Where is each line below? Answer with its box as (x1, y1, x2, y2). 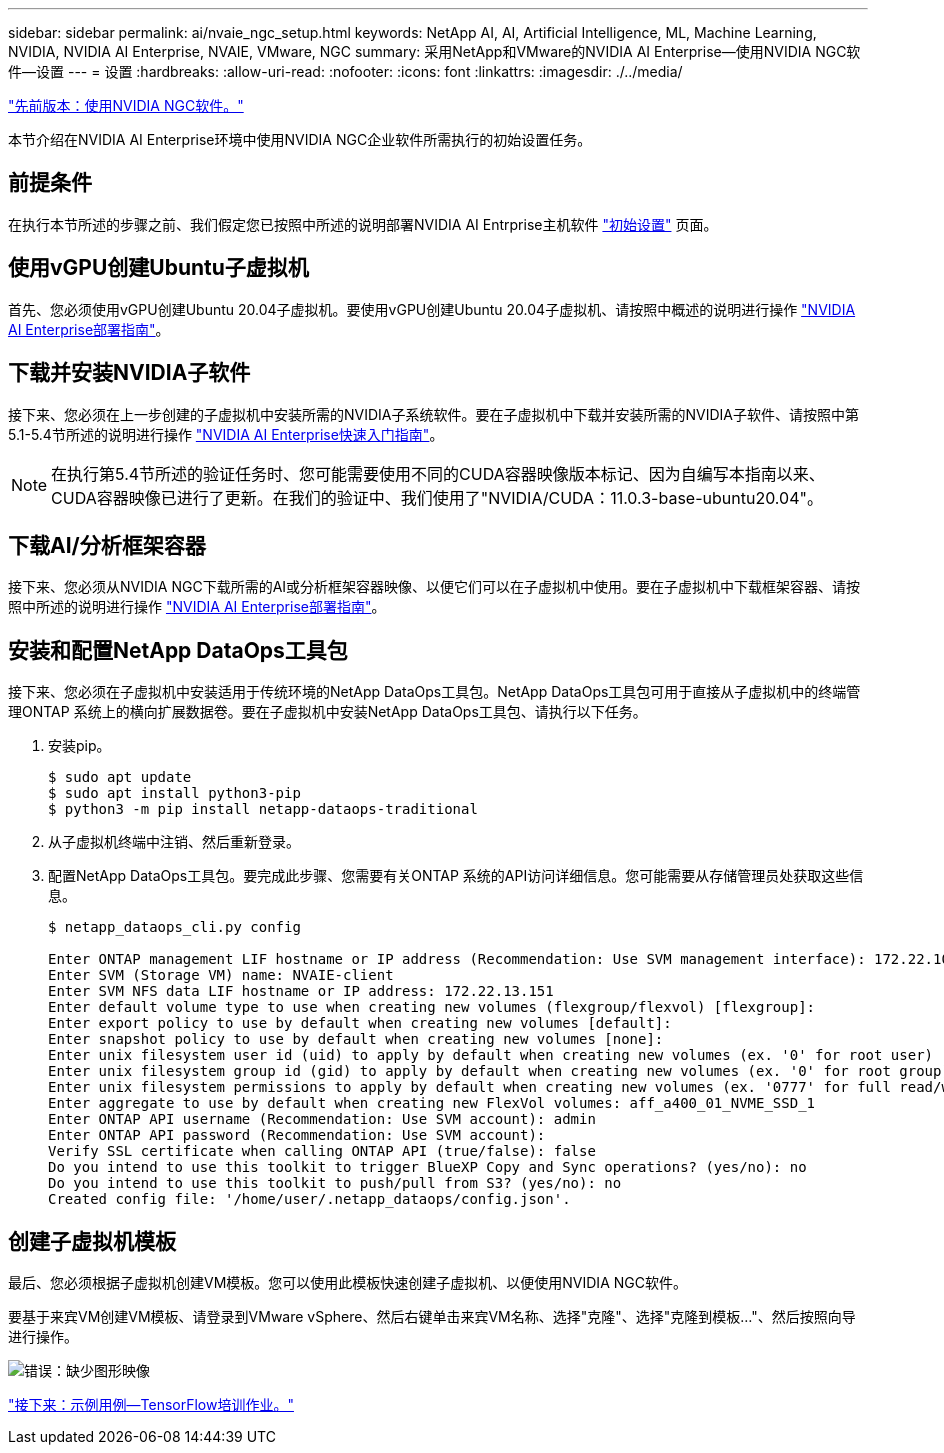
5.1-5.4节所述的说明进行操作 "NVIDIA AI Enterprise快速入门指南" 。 (8, 425, 444, 443)
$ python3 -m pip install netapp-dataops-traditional (48, 801, 478, 818)
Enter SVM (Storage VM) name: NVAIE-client (48, 967, 394, 984)
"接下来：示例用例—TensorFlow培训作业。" (8, 1396, 294, 1414)
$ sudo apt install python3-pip (48, 785, 301, 802)
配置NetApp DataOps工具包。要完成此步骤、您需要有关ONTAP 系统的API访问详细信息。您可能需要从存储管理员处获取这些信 (48, 867, 864, 885)
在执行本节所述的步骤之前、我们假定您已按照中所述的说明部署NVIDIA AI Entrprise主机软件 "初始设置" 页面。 (8, 215, 718, 233)
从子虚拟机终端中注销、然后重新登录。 (48, 833, 300, 851)
